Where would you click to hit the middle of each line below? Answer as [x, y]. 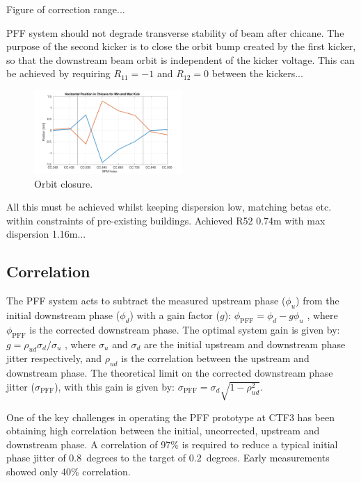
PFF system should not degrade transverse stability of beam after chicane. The [175, 32]
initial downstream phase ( [63, 315]
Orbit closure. [64, 183]
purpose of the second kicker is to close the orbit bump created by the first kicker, [181, 46]
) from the [318, 301]
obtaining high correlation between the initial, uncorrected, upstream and [163, 431]
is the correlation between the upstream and [215, 358]
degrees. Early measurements [268, 458]
